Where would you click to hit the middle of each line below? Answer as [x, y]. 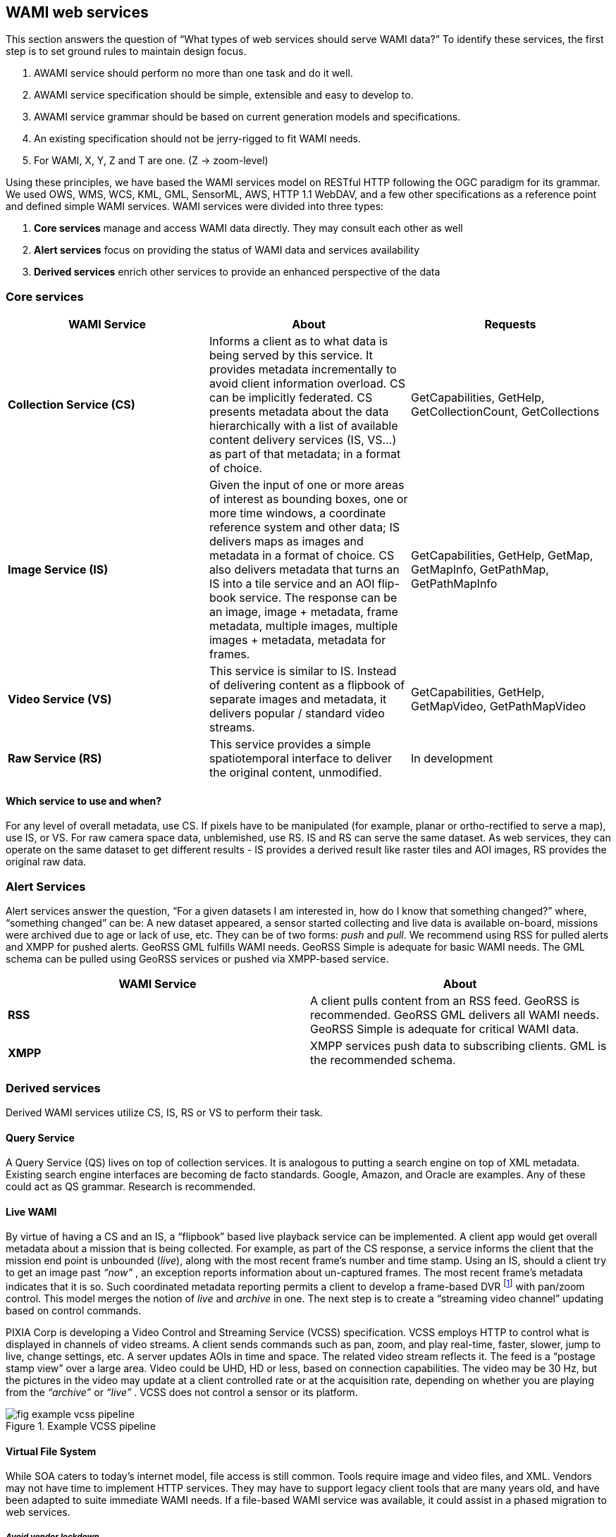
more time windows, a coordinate [297, 513]
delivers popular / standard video [297, 714]
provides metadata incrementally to [303, 370]
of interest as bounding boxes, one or [308, 499]
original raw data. [46, 862]
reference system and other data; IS [304, 527]
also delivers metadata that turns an [304, 570]
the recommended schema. [383, 1060]
